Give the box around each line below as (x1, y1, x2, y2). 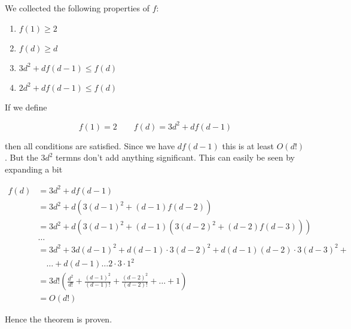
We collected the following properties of (5, 2, 150, 14)
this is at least (222, 139, 274, 152)
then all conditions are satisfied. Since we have (5, 139, 175, 152)
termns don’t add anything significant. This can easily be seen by (56, 151, 295, 164)
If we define (5, 100, 47, 113)
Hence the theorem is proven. (5, 313, 112, 325)
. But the (5, 151, 38, 164)
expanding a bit (5, 162, 63, 175)
